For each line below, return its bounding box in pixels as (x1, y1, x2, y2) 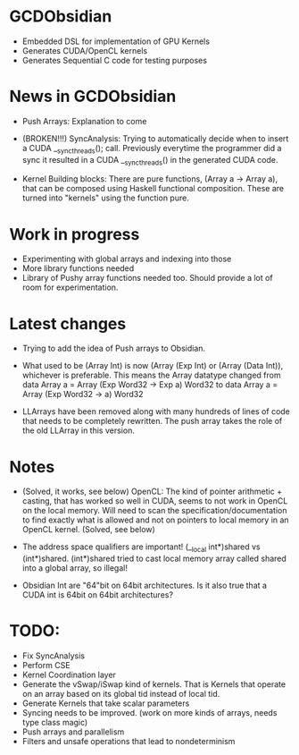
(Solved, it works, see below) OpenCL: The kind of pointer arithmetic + (21, 486, 283, 497)
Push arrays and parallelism (21, 726, 125, 737)
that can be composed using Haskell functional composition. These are (21, 183, 284, 194)
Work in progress (9, 224, 140, 244)
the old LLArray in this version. (21, 425, 136, 436)
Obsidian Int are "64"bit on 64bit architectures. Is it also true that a (21, 580, 268, 591)
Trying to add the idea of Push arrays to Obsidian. (21, 343, 206, 354)
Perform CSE (21, 660, 71, 671)
